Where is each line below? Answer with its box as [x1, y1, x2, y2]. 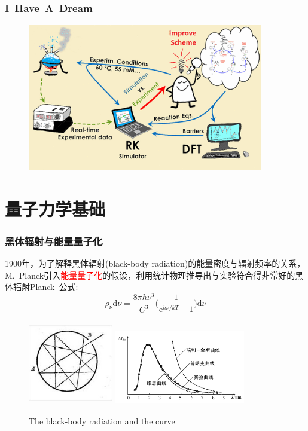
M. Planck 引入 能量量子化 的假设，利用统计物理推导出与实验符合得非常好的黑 [5, 268, 304, 281]
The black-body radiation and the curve [29, 415, 175, 427]
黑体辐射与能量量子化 [5, 233, 103, 248]
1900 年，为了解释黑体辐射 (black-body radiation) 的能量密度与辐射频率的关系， [5, 257, 306, 270]
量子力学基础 [5, 196, 106, 221]
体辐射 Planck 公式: [5, 280, 78, 293]
